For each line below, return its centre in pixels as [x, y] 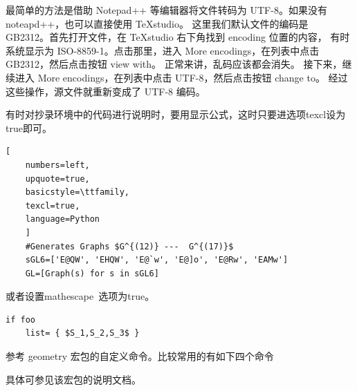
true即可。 [29, 127]
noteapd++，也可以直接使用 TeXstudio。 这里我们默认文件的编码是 [157, 23]
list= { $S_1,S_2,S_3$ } [82, 333]
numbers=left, [57, 165]
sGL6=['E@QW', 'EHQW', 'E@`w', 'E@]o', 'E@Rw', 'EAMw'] [157, 260]
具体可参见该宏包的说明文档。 [73, 379]
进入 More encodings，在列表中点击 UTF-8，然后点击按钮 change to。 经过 [181, 77]
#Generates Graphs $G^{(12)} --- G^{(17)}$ [129, 246]
